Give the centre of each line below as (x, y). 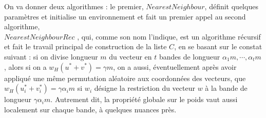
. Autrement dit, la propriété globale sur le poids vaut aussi (144, 99)
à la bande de (226, 88)
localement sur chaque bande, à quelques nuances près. (90, 109)
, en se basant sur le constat (218, 46)
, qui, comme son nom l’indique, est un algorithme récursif (169, 36)
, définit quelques (231, 6)
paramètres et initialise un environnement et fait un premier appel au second (125, 16)
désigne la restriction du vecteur (145, 88)
